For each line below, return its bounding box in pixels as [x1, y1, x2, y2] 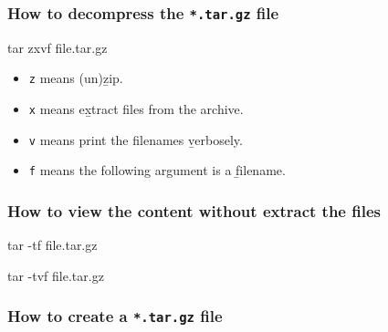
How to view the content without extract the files [7, 199, 381, 222]
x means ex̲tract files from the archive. [28, 99, 244, 119]
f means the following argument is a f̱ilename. [28, 161, 286, 180]
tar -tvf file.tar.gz [7, 265, 104, 285]
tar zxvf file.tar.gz [7, 37, 108, 57]
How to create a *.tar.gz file [7, 305, 223, 327]
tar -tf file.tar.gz [7, 235, 98, 254]
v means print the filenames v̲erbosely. [28, 130, 243, 149]
